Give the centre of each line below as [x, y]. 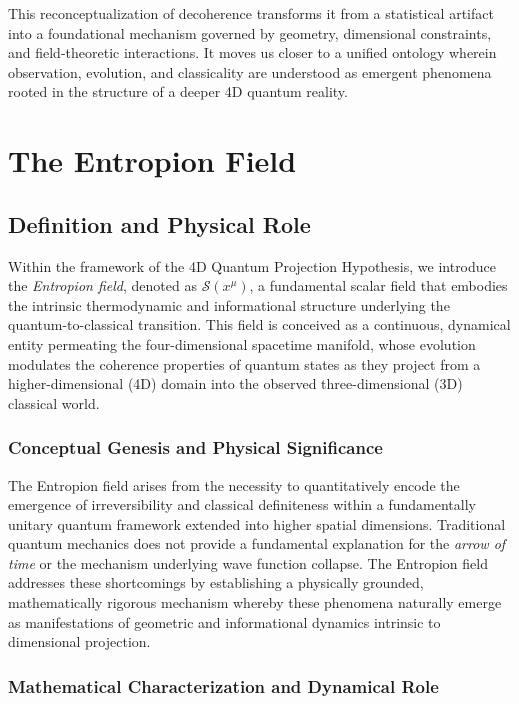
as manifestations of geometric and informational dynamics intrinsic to [224, 621]
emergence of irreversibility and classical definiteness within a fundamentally [242, 504]
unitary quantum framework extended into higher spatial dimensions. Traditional [257, 523]
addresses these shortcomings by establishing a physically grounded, [216, 582]
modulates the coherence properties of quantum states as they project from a [244, 363]
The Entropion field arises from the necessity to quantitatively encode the [234, 484]
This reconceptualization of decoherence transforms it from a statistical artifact [251, 13]
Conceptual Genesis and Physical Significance [195, 447]
